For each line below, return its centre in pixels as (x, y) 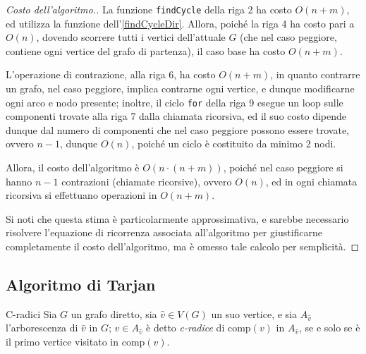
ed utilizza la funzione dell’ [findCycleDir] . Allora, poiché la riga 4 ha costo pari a (180, 23)
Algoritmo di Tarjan (81, 285)
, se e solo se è (329, 328)
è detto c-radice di (185, 328)
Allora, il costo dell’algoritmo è (73, 167)
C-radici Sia (31, 313)
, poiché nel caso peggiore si (283, 167)
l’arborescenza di (42, 328)
